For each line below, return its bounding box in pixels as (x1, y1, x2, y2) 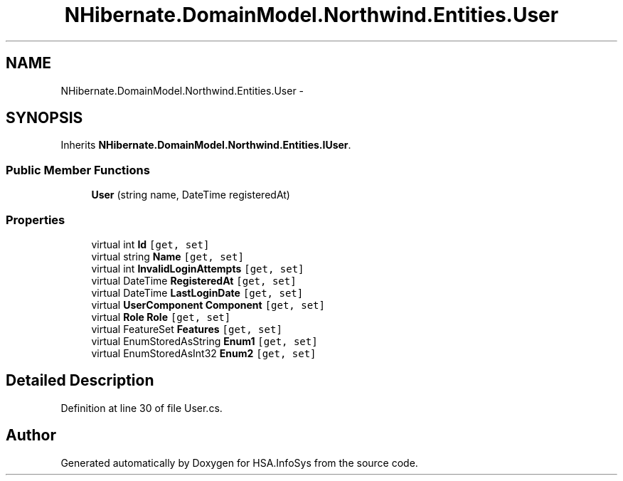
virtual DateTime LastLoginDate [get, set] (91, 286, 304, 299)
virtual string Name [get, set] (91, 250, 244, 263)
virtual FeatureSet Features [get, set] (91, 322, 282, 335)
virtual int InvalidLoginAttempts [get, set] (91, 262, 304, 275)
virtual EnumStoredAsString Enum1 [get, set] (91, 334, 318, 347)
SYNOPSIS (6, 109, 83, 127)
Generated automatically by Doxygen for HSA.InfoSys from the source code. (60, 456, 418, 469)
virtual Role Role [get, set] (91, 310, 231, 323)
